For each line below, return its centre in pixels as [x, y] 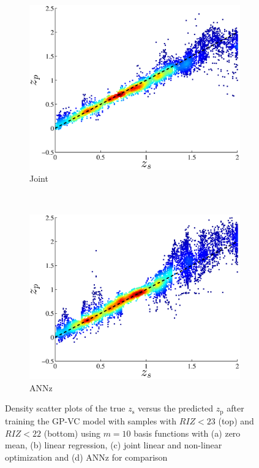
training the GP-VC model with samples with [91, 420]
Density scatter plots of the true [65, 408]
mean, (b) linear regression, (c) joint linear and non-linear [114, 445]
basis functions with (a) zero [187, 433]
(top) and [236, 420]
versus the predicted [175, 408]
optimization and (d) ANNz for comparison [86, 457]
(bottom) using [72, 433]
